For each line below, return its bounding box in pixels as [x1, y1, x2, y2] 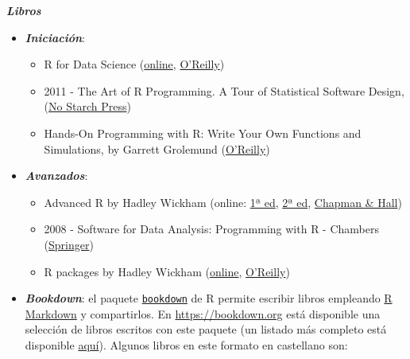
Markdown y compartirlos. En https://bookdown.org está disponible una [25, 305, 381, 322]
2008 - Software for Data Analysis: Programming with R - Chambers [44, 220, 379, 237]
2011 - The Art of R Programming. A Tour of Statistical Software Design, [44, 82, 404, 99]
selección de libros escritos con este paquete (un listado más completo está [25, 321, 387, 338]
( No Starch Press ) [44, 98, 131, 115]
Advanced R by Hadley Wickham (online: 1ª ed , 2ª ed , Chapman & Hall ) [44, 193, 402, 210]
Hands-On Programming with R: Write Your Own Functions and [44, 124, 362, 141]
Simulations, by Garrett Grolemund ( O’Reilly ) [44, 140, 270, 157]
